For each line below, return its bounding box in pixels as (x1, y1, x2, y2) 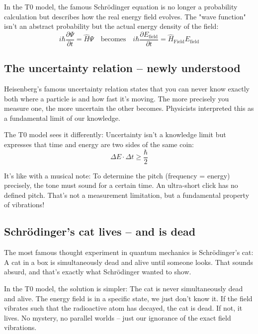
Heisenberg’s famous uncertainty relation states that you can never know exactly (4, 83, 250, 94)
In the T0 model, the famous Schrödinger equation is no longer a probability (4, 1, 238, 11)
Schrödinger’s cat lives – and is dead (4, 224, 196, 239)
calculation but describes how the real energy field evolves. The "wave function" (4, 11, 246, 21)
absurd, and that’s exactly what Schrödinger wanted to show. (4, 266, 191, 277)
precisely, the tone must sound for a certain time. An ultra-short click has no (4, 180, 238, 190)
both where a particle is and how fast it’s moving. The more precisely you (4, 93, 229, 103)
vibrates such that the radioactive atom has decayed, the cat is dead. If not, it (4, 303, 243, 313)
